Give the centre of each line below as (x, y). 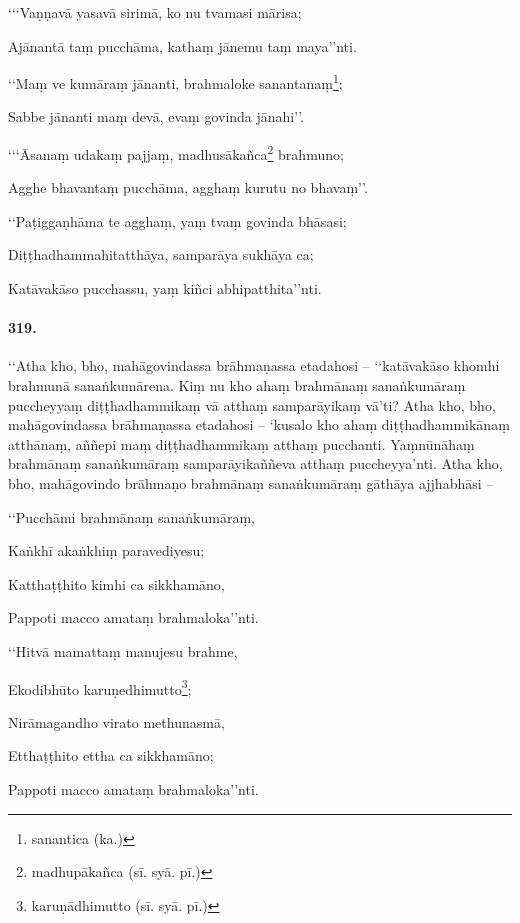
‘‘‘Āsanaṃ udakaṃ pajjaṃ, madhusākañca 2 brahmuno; (176, 152)
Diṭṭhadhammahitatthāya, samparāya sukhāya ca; (161, 254)
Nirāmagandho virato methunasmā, (116, 721)
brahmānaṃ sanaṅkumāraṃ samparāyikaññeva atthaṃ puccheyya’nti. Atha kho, (255, 463)
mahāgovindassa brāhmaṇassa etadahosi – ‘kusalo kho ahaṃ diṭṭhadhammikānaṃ (259, 424)
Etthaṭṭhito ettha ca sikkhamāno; (111, 755)
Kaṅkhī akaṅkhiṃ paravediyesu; (106, 550)
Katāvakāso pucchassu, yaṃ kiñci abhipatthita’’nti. (165, 288)
